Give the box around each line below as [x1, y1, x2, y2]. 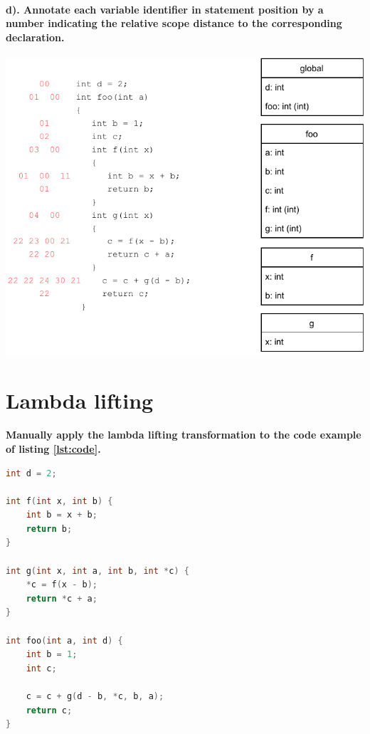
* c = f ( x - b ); [26, 580, 97, 590]
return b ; [26, 523, 73, 534]
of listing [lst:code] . [6, 441, 101, 456]
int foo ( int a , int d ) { [6, 635, 123, 646]
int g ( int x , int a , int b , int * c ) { [6, 565, 189, 576]
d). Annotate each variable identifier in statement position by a [6, 1, 324, 16]
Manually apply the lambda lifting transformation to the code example [6, 427, 361, 442]
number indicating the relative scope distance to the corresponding [6, 16, 342, 31]
